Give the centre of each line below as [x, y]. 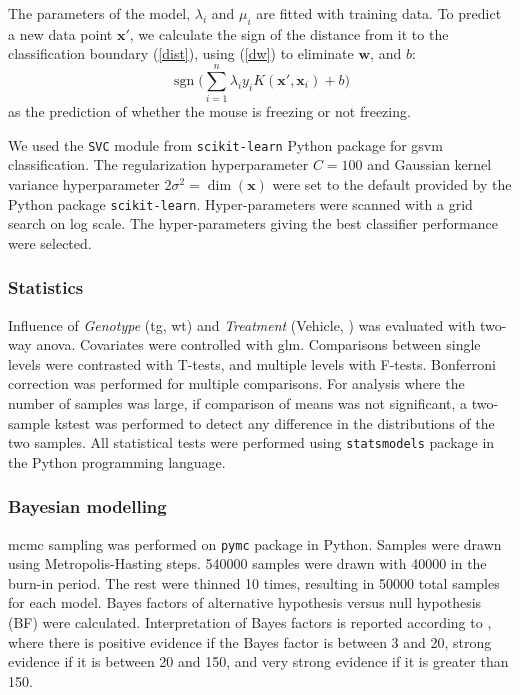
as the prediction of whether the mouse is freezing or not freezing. [209, 111]
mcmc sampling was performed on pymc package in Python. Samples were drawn [255, 543]
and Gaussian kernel [429, 164]
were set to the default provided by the [392, 183]
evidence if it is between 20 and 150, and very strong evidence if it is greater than [258, 661]
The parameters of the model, [99, 13]
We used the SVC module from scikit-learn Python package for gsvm [225, 144]
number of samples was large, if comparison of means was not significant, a [238, 402]
